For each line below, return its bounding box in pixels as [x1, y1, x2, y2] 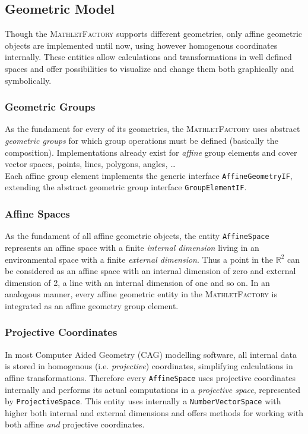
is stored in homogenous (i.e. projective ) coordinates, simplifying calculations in [5, 360, 293, 372]
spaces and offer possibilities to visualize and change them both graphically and [5, 62, 294, 74]
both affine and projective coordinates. [5, 418, 145, 430]
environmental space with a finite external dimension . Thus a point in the [5, 253, 274, 265]
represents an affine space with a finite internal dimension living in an [5, 241, 259, 253]
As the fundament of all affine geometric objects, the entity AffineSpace [5, 229, 269, 242]
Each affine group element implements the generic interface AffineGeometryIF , [5, 169, 293, 181]
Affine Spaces [5, 206, 70, 221]
